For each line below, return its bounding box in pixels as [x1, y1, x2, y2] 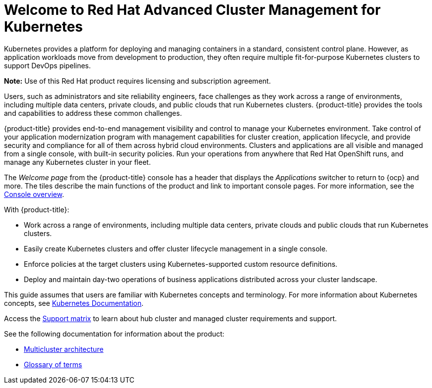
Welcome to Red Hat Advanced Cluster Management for [4, 1, 381, 18]
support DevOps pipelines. [4, 61, 91, 70]
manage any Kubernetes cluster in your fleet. [4, 157, 151, 166]
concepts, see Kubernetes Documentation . [4, 298, 144, 307]
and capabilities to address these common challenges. [4, 108, 182, 117]
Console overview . [4, 190, 64, 198]
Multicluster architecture [24, 344, 104, 353]
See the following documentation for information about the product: [4, 329, 225, 338]
